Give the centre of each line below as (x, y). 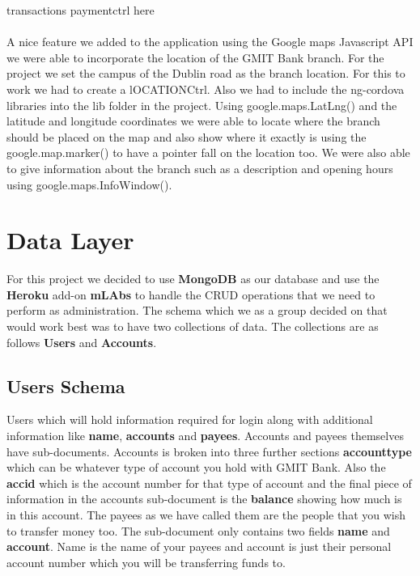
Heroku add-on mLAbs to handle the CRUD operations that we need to (191, 294)
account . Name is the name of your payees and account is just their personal (199, 546)
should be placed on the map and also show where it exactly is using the (187, 136)
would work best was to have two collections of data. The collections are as (193, 326)
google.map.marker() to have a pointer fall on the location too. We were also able (208, 152)
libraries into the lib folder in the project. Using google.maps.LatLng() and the (202, 105)
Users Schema (66, 385)
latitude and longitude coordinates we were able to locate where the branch (193, 121)
